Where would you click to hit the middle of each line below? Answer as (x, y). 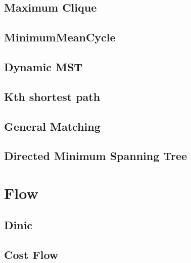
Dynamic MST (43, 66)
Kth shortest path (52, 96)
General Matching (52, 126)
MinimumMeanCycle (60, 37)
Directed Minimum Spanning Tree (96, 156)
